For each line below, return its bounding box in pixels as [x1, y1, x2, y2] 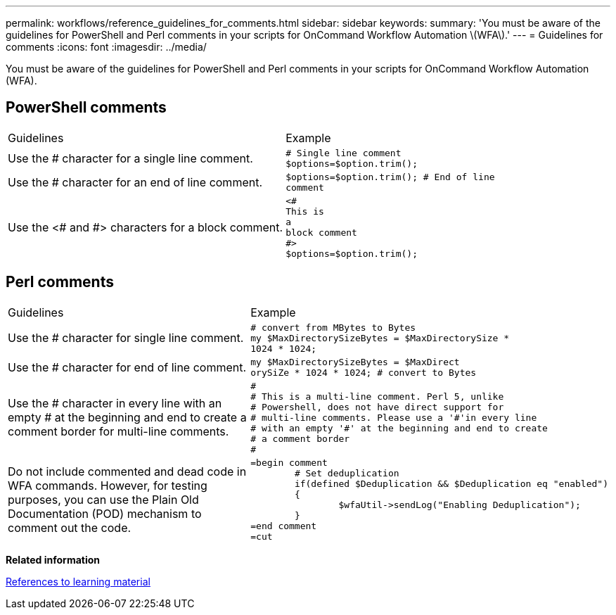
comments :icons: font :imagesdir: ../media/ [6, 41, 207, 53]
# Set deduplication [294, 467, 399, 478]
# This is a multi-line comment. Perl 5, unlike [250, 391, 504, 402]
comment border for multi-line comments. [8, 424, 229, 439]
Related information [6, 553, 101, 566]
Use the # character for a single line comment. [8, 151, 253, 165]
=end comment [250, 520, 317, 531]
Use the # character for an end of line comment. [8, 175, 263, 189]
